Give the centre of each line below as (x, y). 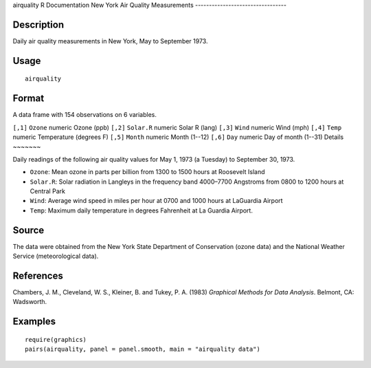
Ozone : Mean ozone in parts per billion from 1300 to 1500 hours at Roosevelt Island (147, 172)
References (38, 275)
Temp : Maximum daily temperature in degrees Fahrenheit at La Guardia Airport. (142, 210)
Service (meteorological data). (56, 256)
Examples (34, 322)
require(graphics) (56, 339)
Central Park (47, 191)
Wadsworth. (30, 302)
